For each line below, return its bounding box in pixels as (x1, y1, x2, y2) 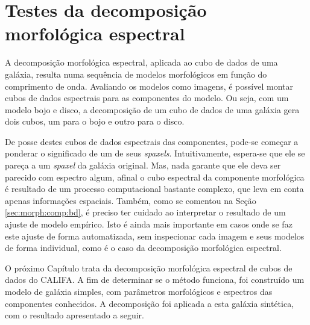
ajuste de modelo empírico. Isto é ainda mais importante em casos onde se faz (5, 218, 293, 231)
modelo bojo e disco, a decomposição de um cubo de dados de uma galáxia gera (5, 103, 300, 116)
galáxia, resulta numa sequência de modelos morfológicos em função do (5, 67, 267, 80)
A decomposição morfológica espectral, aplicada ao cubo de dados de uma (5, 56, 278, 69)
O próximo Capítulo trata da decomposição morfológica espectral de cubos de (5, 261, 293, 274)
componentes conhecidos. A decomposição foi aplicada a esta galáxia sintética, (5, 297, 294, 309)
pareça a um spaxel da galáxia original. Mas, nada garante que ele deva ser (5, 159, 281, 172)
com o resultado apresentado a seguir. (5, 309, 144, 321)
